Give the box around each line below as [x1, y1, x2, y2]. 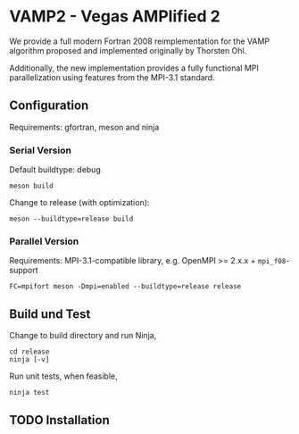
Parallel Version [9, 235, 79, 247]
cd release [9, 347, 50, 356]
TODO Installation [9, 413, 110, 428]
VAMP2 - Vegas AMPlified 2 [9, 6, 220, 27]
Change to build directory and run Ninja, [9, 330, 157, 341]
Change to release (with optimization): [9, 197, 150, 208]
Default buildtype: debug [9, 164, 101, 175]
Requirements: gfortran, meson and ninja [9, 121, 160, 132]
